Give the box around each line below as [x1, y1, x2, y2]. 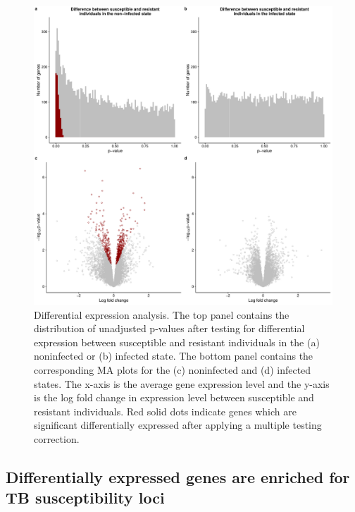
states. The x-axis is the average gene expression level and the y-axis [34, 376, 330, 391]
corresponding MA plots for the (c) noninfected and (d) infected [34, 362, 311, 377]
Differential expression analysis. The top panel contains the [34, 307, 289, 322]
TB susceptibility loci [6, 487, 165, 508]
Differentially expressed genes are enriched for [6, 465, 350, 487]
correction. [34, 431, 80, 446]
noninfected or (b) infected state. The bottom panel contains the [34, 348, 313, 363]
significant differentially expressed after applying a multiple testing [34, 417, 322, 432]
